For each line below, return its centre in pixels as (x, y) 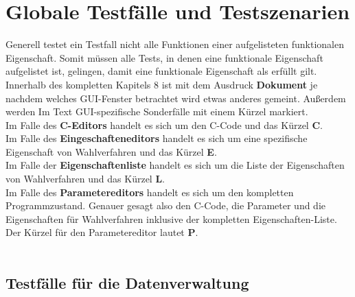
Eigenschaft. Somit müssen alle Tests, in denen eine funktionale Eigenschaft (164, 57)
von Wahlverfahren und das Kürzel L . (85, 179)
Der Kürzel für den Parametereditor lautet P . (102, 232)
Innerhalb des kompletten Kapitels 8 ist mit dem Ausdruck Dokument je (162, 84)
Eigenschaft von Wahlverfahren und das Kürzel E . (111, 151)
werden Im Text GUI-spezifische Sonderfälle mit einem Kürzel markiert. (157, 111)
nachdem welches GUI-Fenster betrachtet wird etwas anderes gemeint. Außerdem (176, 98)
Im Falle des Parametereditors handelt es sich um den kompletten (150, 192)
